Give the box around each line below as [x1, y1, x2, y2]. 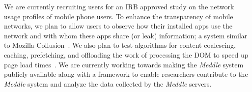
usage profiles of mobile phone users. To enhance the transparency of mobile [4, 11, 233, 21]
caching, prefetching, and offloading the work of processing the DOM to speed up [4, 49, 249, 60]
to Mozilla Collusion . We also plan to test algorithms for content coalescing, [4, 40, 236, 50]
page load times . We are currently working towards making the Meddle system [4, 59, 244, 69]
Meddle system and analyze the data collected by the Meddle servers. [4, 78, 212, 89]
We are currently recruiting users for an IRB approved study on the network [4, 1, 234, 11]
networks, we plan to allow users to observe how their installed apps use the [4, 21, 232, 31]
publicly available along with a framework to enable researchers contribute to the [4, 69, 248, 79]
